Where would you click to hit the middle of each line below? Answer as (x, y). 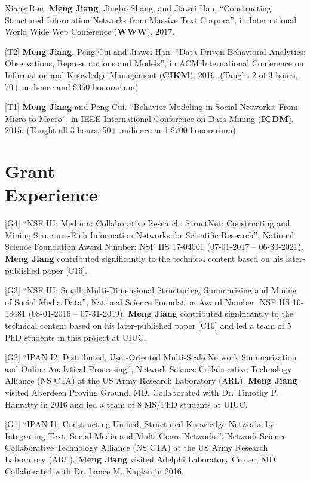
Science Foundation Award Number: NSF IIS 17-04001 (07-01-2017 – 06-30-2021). (154, 246)
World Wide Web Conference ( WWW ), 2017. (90, 31)
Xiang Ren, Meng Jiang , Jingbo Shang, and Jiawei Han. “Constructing (138, 8)
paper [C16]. (65, 270)
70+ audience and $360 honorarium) (72, 86)
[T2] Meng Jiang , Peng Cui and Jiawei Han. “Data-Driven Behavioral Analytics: (155, 51)
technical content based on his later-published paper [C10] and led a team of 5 (148, 325)
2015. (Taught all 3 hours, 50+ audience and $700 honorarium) (120, 130)
